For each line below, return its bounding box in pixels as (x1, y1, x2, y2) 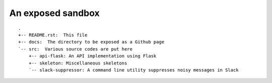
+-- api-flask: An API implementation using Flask (28, 53, 157, 59)
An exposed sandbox (9, 7, 100, 18)
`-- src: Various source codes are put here (18, 46, 133, 52)
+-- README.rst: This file (18, 32, 88, 37)
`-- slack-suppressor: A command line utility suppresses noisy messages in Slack (28, 67, 239, 72)
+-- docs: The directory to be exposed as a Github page (18, 39, 165, 45)
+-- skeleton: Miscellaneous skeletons (28, 60, 127, 66)
